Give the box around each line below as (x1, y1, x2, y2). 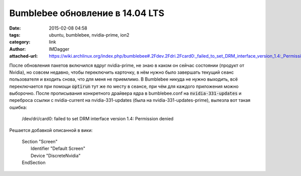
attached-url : (9, 53, 38, 59)
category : (9, 39, 31, 45)
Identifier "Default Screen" (31, 145, 85, 151)
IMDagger (49, 46, 70, 52)
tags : (9, 32, 21, 38)
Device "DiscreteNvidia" (31, 152, 81, 158)
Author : (9, 46, 26, 52)
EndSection (22, 159, 46, 165)
